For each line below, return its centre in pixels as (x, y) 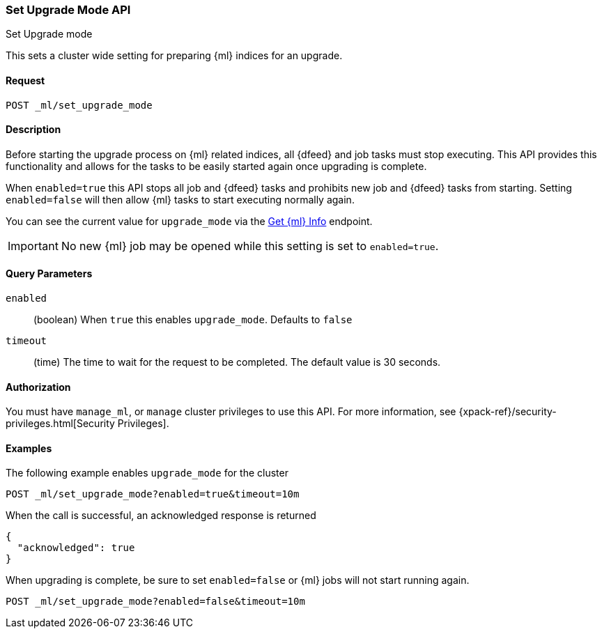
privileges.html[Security (60, 424)
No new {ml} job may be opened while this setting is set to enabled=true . (250, 246)
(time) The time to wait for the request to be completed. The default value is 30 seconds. (237, 362)
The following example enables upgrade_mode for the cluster (147, 473)
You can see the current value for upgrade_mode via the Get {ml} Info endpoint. (189, 221)
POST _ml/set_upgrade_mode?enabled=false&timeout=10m (155, 602)
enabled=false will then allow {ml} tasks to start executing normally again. (180, 199)
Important (33, 246)
